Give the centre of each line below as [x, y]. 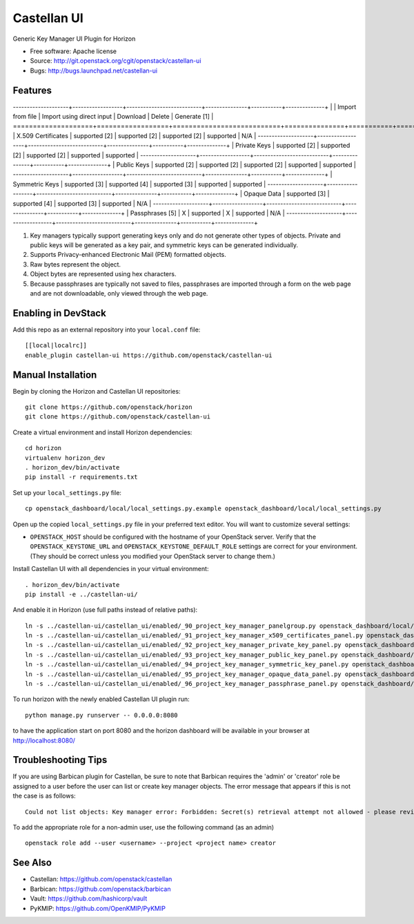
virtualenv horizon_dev [65, 458]
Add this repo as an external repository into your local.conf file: [107, 329]
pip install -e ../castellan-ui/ [81, 594]
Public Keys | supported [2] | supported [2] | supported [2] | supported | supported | [236, 164]
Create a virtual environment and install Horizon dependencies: [102, 432]
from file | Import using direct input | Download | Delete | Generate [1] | [113, 117]
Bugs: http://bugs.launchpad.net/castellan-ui [94, 70]
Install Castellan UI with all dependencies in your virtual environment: [111, 569]
